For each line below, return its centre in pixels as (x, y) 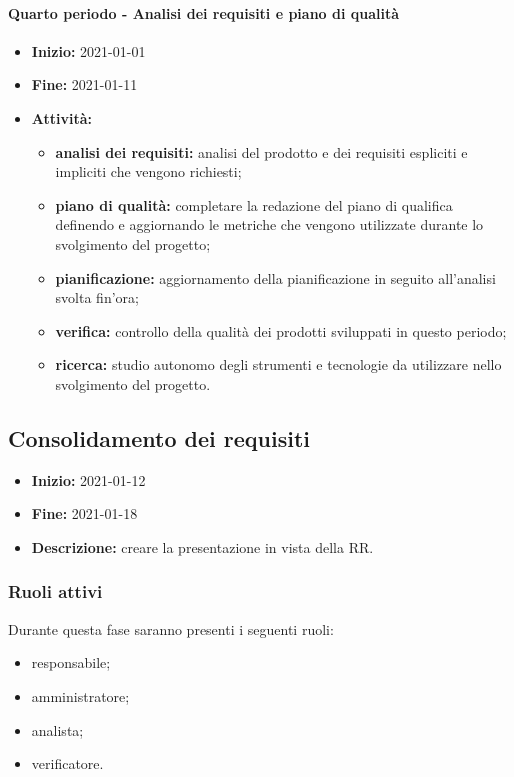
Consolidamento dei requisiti (159, 437)
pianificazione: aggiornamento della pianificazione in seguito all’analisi (275, 277)
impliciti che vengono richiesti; (148, 171)
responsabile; (71, 662)
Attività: (62, 117)
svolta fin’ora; (97, 297)
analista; (57, 729)
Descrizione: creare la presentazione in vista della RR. (202, 546)
